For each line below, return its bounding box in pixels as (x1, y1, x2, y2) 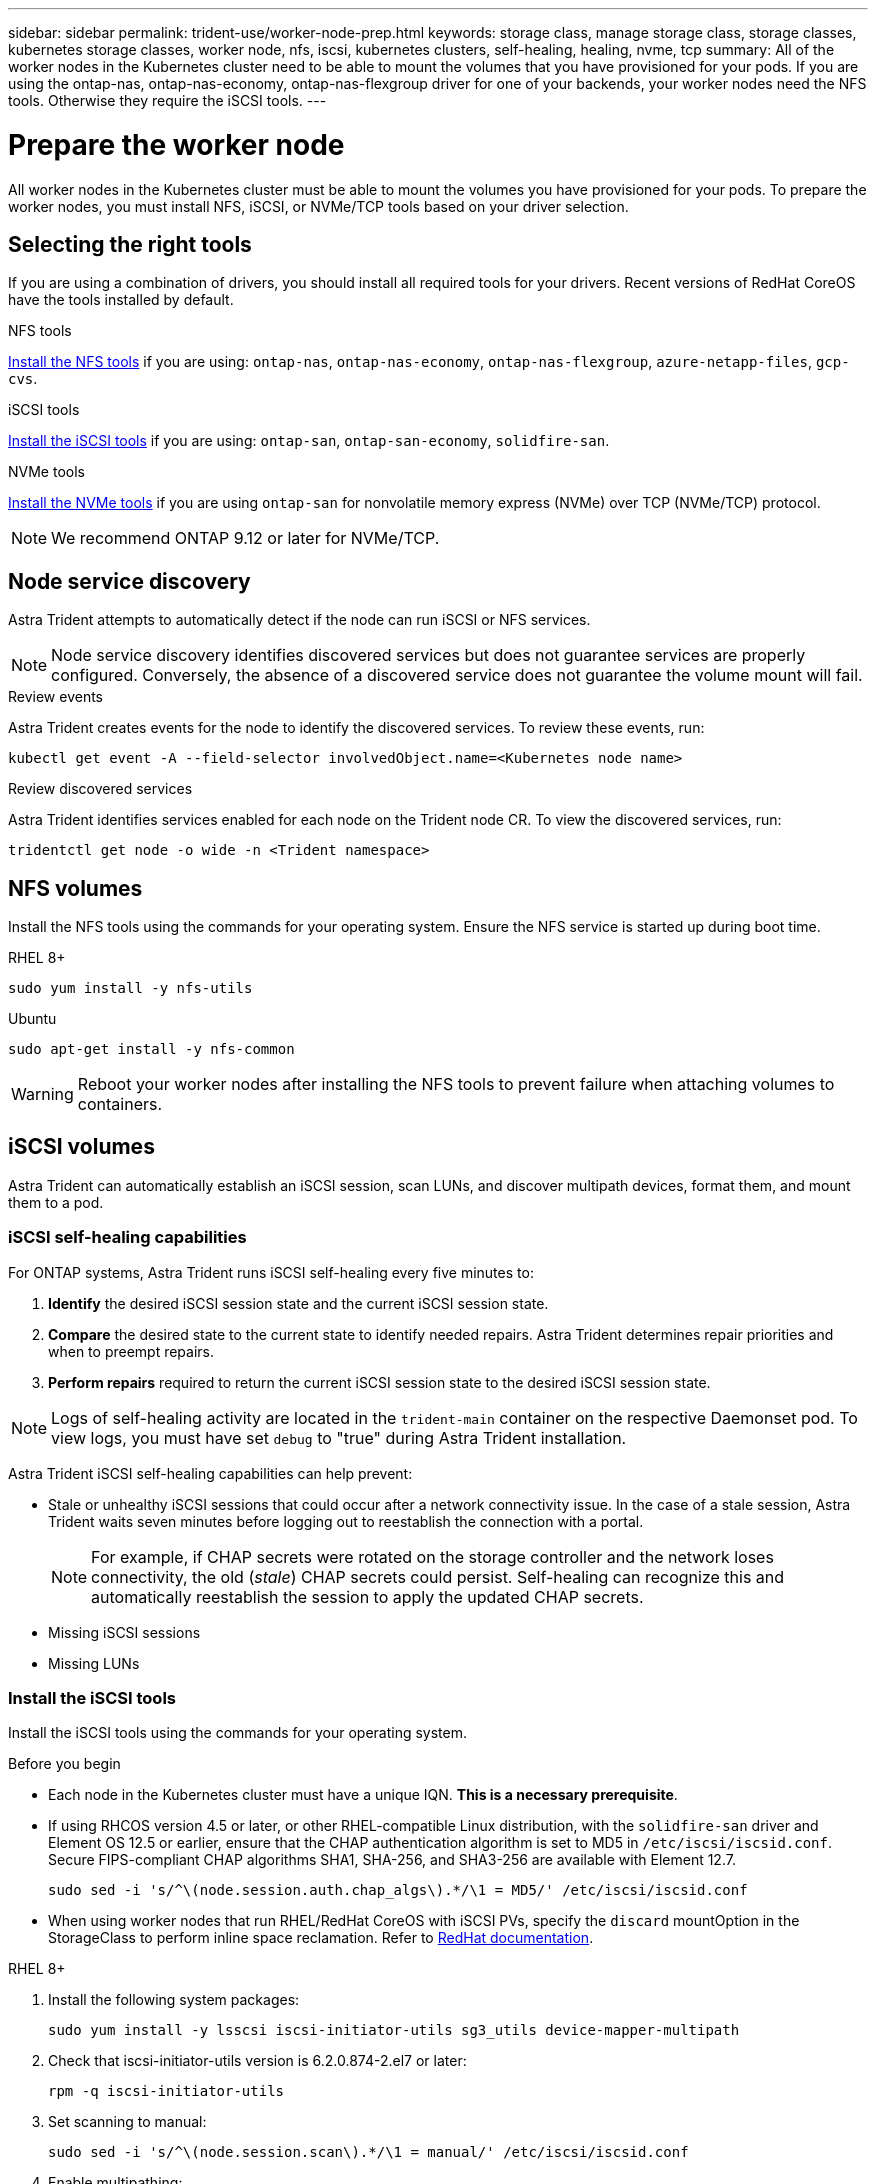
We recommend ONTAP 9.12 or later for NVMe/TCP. (51, 528, 440, 549)
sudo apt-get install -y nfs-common (8, 1041, 295, 1058)
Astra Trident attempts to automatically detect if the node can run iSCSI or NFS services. (8, 611, 591, 629)
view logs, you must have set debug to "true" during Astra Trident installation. (51, 1427, 627, 1448)
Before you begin (8, 1755, 121, 1773)
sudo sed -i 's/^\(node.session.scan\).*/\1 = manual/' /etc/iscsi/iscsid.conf (48, 2144, 689, 2161)
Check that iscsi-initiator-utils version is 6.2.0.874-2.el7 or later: (48, 2052, 467, 2070)
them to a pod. (8, 1193, 104, 1211)
